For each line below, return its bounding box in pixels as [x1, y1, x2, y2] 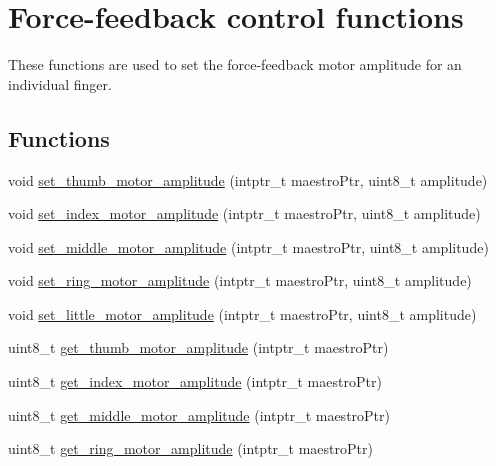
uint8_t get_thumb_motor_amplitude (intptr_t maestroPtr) [8, 337, 389, 358]
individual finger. [8, 73, 112, 94]
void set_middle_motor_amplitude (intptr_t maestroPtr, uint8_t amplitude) [8, 236, 489, 257]
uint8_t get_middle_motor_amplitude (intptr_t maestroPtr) [8, 404, 390, 425]
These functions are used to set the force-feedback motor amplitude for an [8, 54, 462, 75]
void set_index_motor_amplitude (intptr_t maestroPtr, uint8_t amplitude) [8, 203, 481, 224]
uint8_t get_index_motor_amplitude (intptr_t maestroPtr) [8, 371, 382, 392]
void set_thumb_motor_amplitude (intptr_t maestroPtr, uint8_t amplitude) [8, 169, 488, 190]
